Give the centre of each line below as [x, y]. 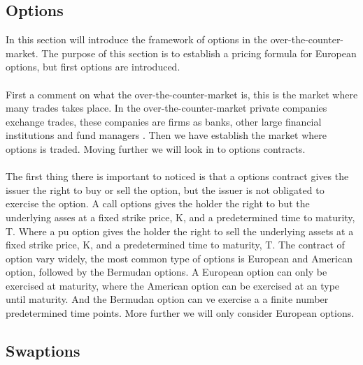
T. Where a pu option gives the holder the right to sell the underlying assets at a [180, 231]
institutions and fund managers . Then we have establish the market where [166, 135]
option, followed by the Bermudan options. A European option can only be [166, 272]
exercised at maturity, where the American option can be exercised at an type [173, 285]
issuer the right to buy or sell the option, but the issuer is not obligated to [165, 189]
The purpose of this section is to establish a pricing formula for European [199, 53]
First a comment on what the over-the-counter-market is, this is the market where [182, 94]
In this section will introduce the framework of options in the [137, 39]
